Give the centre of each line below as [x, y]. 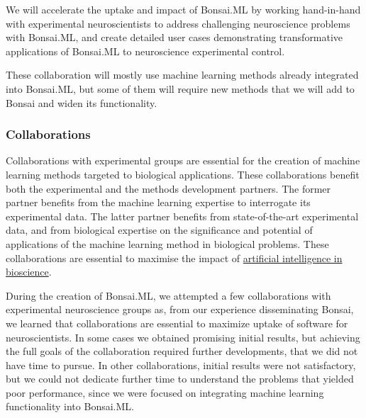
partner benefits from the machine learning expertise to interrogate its [158, 202]
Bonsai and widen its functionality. [82, 102]
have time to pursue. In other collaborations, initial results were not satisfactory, [181, 365]
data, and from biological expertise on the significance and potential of [159, 230]
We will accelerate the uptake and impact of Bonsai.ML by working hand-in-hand [183, 9]
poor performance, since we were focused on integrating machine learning [165, 392]
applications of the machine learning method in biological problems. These [167, 243]
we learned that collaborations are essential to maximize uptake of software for [177, 323]
